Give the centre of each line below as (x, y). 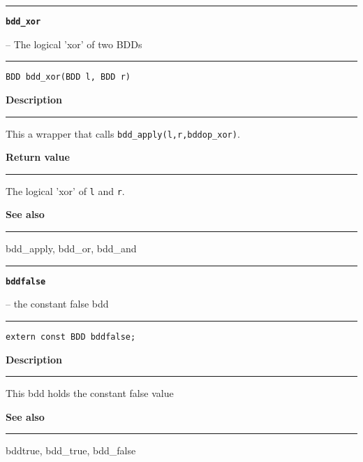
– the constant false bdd (57, 304)
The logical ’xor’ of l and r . (65, 190)
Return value (38, 157)
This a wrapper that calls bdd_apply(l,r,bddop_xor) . (123, 133)
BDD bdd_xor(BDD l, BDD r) (68, 77)
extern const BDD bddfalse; (71, 337)
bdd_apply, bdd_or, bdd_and (71, 248)
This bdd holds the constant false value (90, 393)
